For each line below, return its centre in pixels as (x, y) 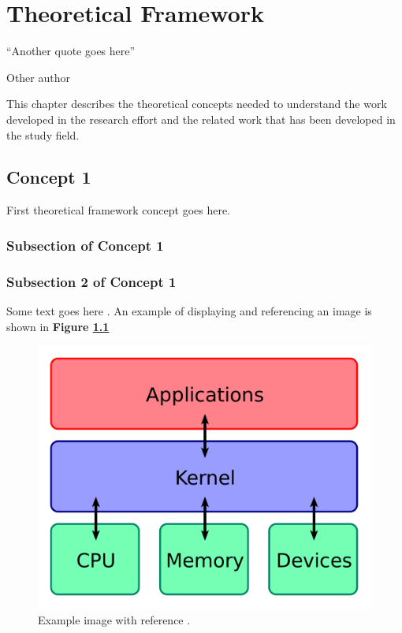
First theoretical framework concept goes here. (119, 210)
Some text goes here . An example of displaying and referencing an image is (189, 310)
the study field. (43, 134)
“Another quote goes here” (71, 51)
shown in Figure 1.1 (58, 326)
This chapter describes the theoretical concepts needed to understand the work (197, 104)
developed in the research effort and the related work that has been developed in (201, 119)
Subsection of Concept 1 (85, 245)
